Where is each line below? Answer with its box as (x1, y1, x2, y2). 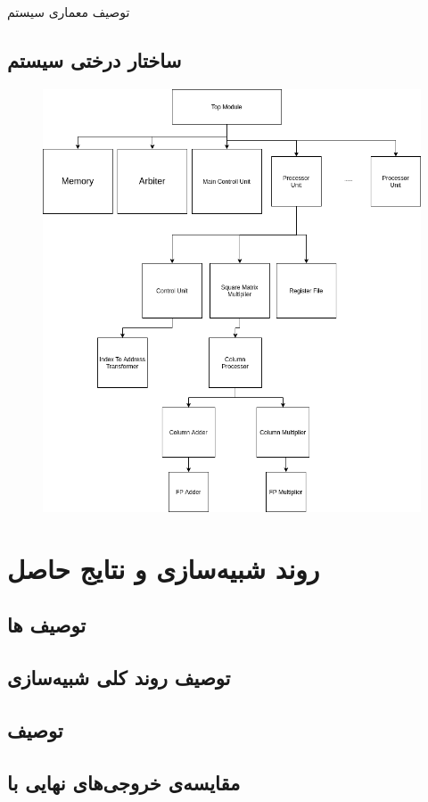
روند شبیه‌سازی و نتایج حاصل (7, 550, 320, 586)
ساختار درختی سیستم (7, 45, 182, 73)
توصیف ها (7, 611, 86, 639)
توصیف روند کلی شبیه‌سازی (7, 664, 231, 691)
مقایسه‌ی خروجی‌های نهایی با (7, 768, 241, 796)
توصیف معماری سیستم (7, 3, 130, 21)
